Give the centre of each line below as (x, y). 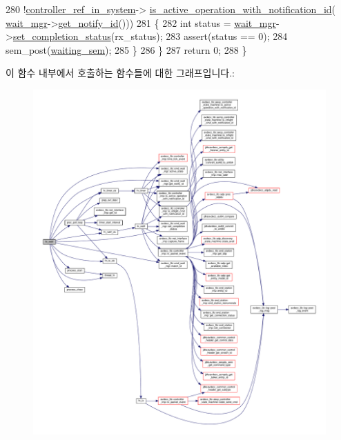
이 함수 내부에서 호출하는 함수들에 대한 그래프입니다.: (120, 73)
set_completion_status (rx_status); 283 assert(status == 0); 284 (150, 36)
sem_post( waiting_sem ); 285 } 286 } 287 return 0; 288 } (126, 49)
